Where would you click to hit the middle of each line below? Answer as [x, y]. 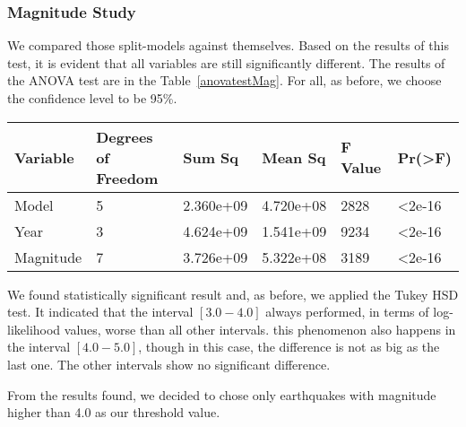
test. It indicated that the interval [100, 312]
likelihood [34, 329]
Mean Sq [294, 157]
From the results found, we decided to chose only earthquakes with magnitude [222, 394]
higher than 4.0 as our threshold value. [114, 412]
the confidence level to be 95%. [92, 98]
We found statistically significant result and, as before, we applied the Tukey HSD [233, 294]
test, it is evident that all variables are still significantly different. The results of [226, 62]
